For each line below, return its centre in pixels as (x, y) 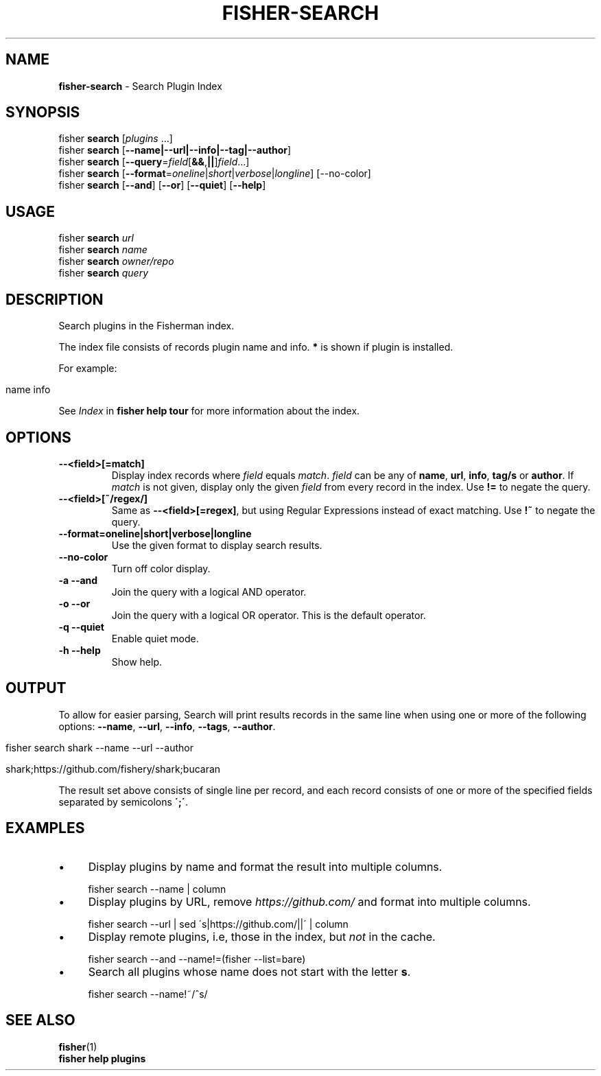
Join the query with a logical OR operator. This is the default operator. (269, 615)
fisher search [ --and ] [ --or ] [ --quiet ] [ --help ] (162, 185)
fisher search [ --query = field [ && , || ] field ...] (154, 162)
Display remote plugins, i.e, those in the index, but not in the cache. (262, 936)
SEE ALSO (40, 1020)
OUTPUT (36, 688)
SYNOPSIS (43, 113)
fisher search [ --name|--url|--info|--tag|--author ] (175, 150)
